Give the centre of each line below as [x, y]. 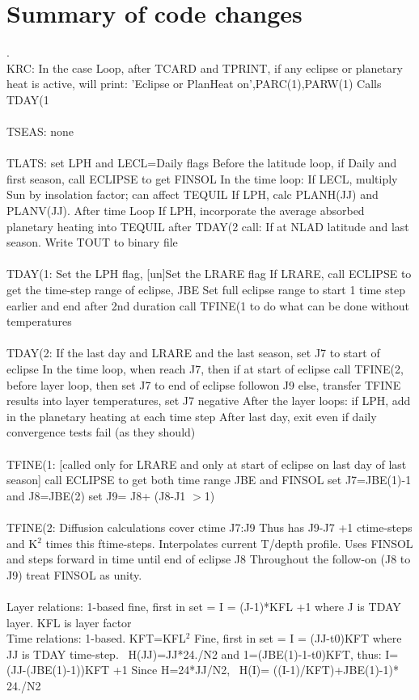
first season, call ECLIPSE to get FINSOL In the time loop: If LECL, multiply [202, 178]
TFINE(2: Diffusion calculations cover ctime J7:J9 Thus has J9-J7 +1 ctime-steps [209, 527]
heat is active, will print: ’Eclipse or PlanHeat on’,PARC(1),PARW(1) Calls [194, 84]
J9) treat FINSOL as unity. [74, 574]
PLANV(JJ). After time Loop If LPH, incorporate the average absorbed [186, 211]
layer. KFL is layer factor [69, 622]
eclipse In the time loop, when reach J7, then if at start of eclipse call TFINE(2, [205, 369]
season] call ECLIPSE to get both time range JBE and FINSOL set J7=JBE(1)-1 [209, 480]
